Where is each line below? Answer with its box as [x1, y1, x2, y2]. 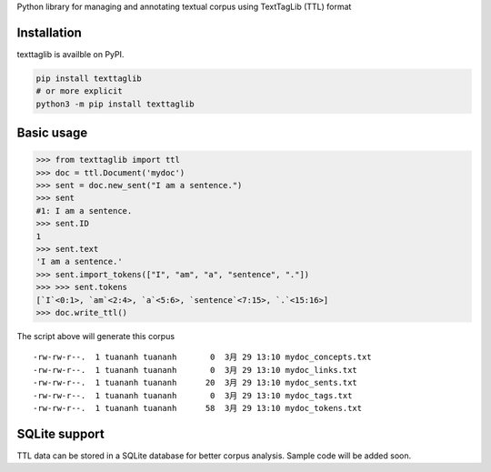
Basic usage [16, 126, 88, 141]
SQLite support [16, 426, 105, 441]
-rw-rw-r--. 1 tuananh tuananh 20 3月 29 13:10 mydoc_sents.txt [33, 377, 358, 388]
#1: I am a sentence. [35, 206, 133, 216]
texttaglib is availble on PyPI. [16, 48, 125, 59]
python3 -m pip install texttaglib [35, 98, 195, 109]
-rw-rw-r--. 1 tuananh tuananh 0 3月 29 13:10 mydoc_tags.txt [33, 390, 353, 400]
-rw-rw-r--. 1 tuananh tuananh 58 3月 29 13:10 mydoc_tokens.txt [33, 403, 363, 413]
